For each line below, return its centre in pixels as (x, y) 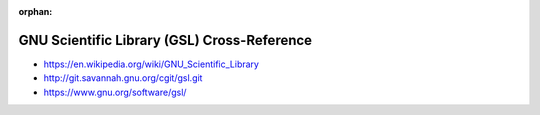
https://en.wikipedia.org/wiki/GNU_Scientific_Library (151, 64)
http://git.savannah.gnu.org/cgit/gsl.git (123, 78)
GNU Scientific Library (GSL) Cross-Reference (165, 40)
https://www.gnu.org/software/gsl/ (115, 92)
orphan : (35, 11)
